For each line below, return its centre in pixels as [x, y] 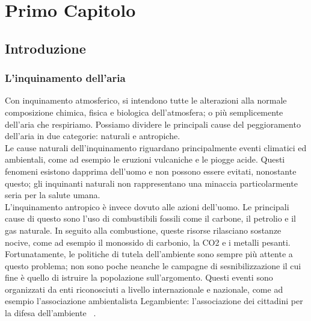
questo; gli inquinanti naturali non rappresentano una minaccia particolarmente [151, 183]
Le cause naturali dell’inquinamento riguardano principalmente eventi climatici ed [156, 147]
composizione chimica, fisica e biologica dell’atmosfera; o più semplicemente [144, 112]
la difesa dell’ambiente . [51, 313]
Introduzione [45, 48]
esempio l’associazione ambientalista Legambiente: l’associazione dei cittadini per [154, 301]
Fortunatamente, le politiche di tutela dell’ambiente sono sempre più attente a [149, 254]
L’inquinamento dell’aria [65, 78]
